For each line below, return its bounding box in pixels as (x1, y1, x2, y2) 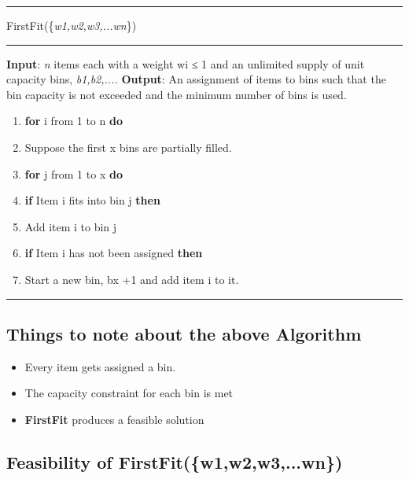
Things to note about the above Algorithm (6, 321, 362, 345)
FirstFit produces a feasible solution (24, 411, 204, 427)
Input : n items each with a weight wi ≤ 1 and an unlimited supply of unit (6, 55, 365, 72)
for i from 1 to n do (24, 112, 123, 129)
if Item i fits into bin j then (24, 192, 160, 208)
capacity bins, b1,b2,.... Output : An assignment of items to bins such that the (6, 71, 386, 87)
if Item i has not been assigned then (24, 245, 203, 261)
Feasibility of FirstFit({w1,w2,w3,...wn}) (6, 449, 343, 473)
